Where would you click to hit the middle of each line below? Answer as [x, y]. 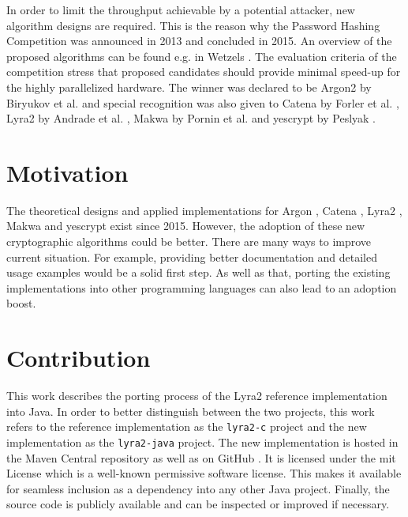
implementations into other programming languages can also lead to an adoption [202, 287]
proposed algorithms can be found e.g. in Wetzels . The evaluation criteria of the [202, 56]
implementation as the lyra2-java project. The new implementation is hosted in [202, 442]
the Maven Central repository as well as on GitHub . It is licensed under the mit [201, 457]
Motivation [67, 172]
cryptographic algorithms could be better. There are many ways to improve [189, 242]
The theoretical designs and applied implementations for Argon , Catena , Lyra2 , [204, 210]
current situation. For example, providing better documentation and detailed [192, 257]
